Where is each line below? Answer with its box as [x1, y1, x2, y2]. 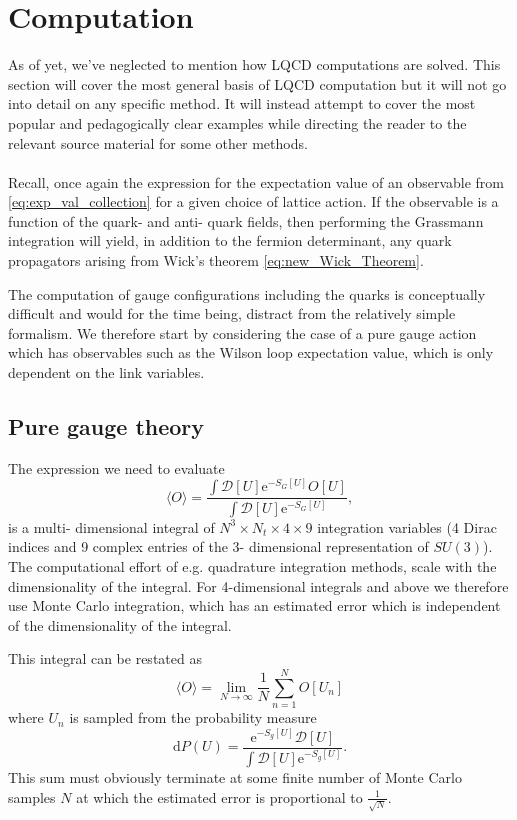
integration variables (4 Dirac [317, 516, 497, 537]
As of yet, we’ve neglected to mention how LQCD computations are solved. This [8, 54, 501, 75]
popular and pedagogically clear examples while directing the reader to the [8, 112, 467, 133]
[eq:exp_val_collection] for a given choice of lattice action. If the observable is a [8, 191, 499, 212]
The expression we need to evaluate [8, 457, 225, 478]
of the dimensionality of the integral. [8, 614, 232, 635]
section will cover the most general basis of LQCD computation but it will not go [8, 73, 507, 94]
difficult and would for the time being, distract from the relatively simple [8, 303, 456, 324]
